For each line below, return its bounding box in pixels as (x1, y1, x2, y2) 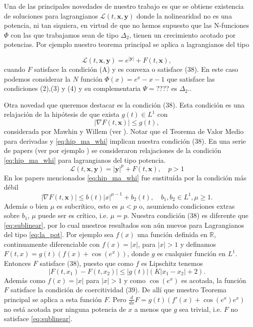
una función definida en (137, 229, 208, 240)
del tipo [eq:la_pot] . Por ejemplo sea (4, 229, 114, 240)
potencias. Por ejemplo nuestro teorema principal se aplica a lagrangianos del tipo (4, 39, 249, 49)
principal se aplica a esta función (4, 294, 102, 304)
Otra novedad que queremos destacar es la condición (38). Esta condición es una (4, 99, 245, 109)
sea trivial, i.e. (179, 304, 222, 314)
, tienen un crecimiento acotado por (129, 29, 236, 40)
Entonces (4, 258, 31, 268)
